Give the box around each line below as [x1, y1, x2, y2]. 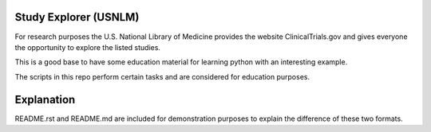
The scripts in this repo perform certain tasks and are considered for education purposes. [14, 72, 310, 81]
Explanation [14, 92, 76, 107]
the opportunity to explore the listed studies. [14, 42, 161, 52]
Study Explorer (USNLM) [14, 10, 140, 24]
